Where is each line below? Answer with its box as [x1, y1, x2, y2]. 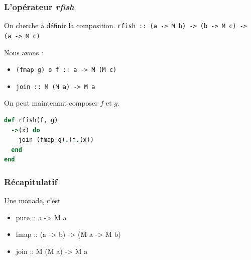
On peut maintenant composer [4, 98, 98, 108]
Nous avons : [4, 47, 43, 57]
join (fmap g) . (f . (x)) [18, 136, 94, 144]
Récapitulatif [4, 175, 58, 188]
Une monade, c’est [4, 195, 61, 206]
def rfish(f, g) [4, 117, 58, 124]
